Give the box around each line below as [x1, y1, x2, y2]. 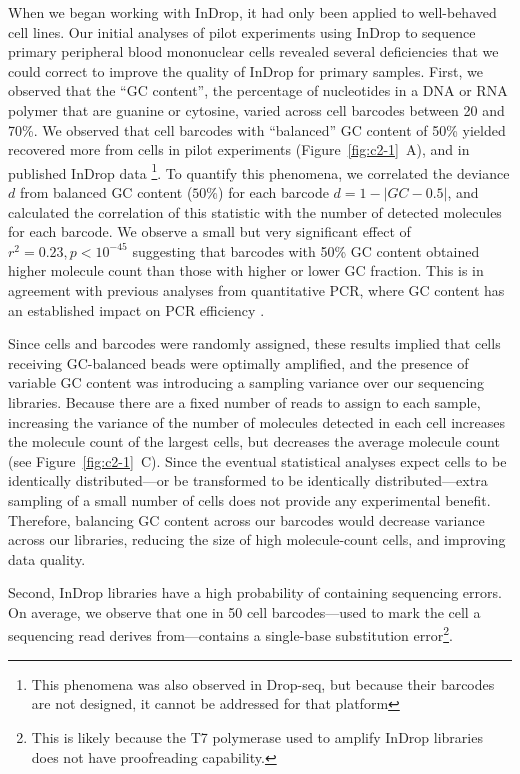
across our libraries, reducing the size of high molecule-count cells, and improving [8, 529, 506, 550]
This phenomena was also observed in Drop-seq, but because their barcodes [31, 673, 495, 694]
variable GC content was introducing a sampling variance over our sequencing [8, 372, 485, 393]
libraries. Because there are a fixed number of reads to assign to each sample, [8, 391, 481, 412]
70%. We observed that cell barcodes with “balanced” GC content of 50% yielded [8, 119, 506, 140]
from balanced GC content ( [19, 182, 193, 202]
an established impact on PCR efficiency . [8, 299, 265, 320]
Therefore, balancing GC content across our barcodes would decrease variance [8, 509, 485, 530]
